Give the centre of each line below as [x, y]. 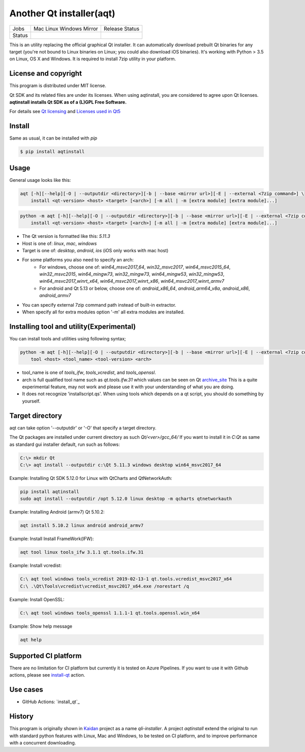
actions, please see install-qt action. [47, 675]
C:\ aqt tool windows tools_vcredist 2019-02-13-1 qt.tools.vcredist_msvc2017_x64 [126, 579]
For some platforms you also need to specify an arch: [78, 260]
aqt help [31, 640]
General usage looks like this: [40, 180]
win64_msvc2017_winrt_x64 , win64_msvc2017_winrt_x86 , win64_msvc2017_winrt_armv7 [132, 281]
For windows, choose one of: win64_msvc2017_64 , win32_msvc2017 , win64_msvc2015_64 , [135, 267]
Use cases [26, 690]
